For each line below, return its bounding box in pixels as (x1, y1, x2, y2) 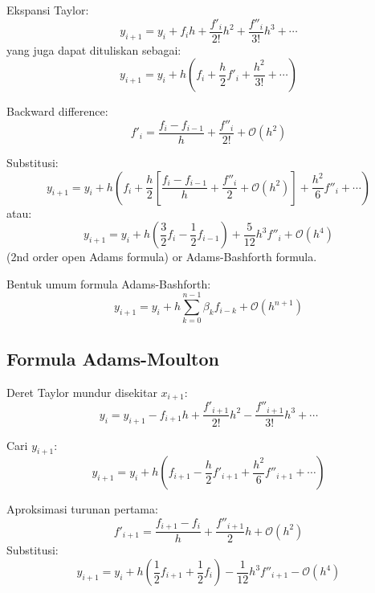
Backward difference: (6, 103, 108, 120)
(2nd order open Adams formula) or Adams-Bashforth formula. (6, 248, 317, 265)
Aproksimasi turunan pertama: (6, 501, 158, 517)
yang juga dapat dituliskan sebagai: (6, 41, 181, 58)
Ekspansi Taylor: (6, 2, 89, 18)
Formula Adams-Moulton (6, 346, 219, 370)
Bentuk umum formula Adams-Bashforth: (6, 275, 211, 292)
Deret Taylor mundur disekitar (6, 383, 157, 400)
